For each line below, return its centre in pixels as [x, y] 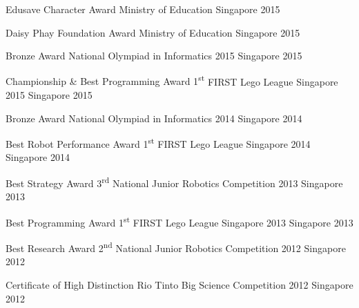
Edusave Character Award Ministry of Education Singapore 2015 [143, 9]
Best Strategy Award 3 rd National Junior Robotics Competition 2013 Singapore [174, 182]
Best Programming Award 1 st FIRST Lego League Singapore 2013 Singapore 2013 [179, 221]
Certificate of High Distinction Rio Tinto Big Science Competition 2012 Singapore [179, 285]
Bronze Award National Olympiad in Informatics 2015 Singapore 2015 [154, 56]
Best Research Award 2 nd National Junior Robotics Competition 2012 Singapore [176, 247]
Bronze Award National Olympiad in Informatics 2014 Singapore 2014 [154, 118]
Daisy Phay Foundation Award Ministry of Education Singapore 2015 [153, 32]
